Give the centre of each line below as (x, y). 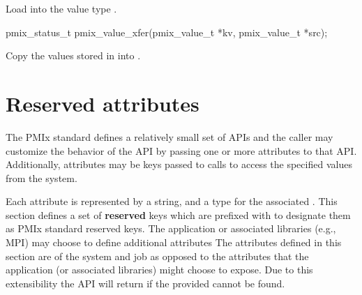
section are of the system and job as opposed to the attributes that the (157, 256)
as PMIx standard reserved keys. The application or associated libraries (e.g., (171, 228)
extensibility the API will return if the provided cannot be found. (145, 283)
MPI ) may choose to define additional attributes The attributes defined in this (174, 242)
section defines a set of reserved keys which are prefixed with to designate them (178, 214)
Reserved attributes (103, 103)
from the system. (42, 177)
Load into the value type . (61, 8)
